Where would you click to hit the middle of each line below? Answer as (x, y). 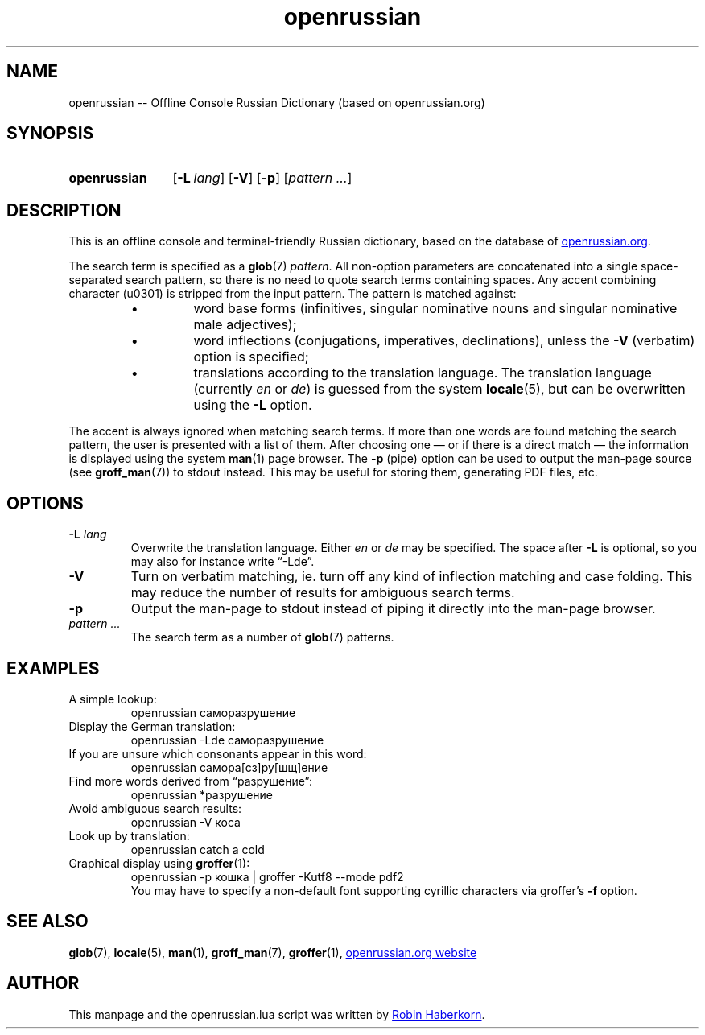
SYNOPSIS (50, 134)
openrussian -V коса (186, 822)
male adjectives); (245, 325)
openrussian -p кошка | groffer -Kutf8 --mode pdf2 (267, 876)
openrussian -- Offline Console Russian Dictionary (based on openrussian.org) (277, 102)
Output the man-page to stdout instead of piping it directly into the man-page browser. (393, 609)
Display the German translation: (152, 726)
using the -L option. (253, 405)
